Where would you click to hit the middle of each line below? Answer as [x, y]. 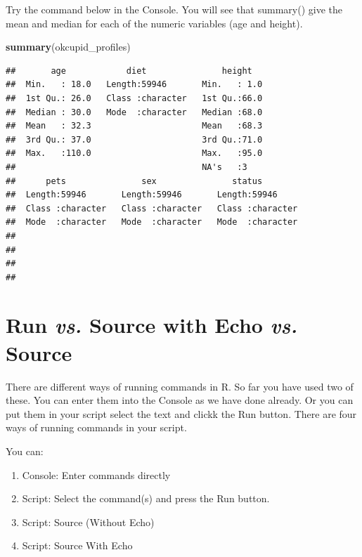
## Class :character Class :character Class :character [152, 208]
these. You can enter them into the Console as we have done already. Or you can [180, 400]
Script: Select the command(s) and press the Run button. [146, 498]
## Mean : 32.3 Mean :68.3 [134, 126]
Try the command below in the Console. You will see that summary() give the [174, 9]
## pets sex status [134, 181]
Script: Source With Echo [77, 545]
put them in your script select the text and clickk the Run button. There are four [181, 413]
